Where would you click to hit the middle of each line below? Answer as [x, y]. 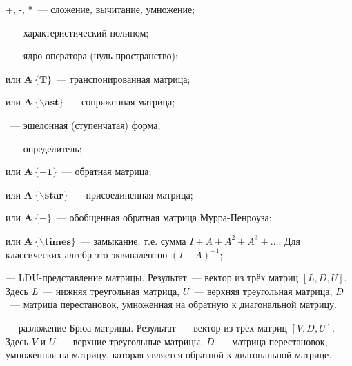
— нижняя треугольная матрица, [111, 291]
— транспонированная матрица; [124, 78]
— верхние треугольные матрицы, [132, 341]
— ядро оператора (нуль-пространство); [94, 55]
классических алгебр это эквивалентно [87, 254]
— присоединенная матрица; [133, 194]
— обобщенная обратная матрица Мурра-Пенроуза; [164, 217]
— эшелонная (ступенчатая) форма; [85, 124]
